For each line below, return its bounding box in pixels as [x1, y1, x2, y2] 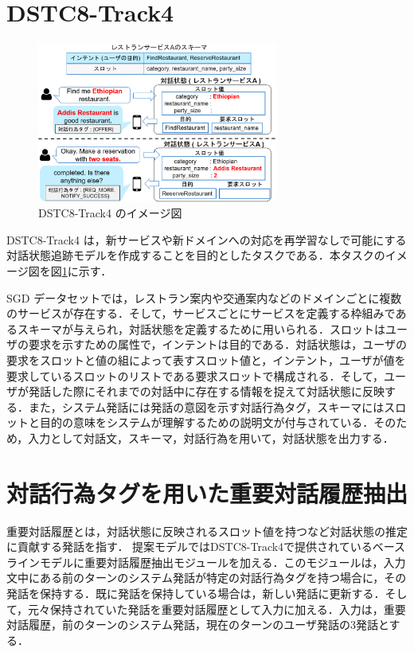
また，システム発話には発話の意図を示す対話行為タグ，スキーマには [28, 398, 385, 415]
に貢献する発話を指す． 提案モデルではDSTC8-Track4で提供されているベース [6, 538, 405, 555]
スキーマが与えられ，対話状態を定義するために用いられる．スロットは [17, 320, 385, 337]
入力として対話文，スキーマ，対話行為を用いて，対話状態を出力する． [28, 429, 394, 446]
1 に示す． [61, 262, 112, 279]
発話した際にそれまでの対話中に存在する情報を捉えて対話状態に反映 [28, 383, 385, 400]
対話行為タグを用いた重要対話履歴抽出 [6, 476, 408, 509]
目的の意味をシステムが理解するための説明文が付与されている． [39, 414, 374, 431]
